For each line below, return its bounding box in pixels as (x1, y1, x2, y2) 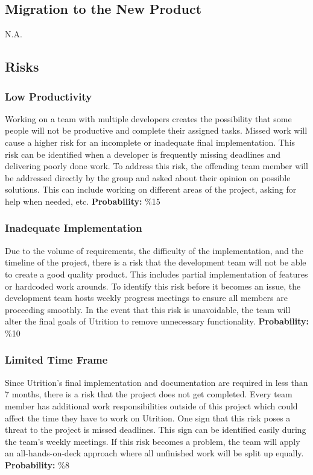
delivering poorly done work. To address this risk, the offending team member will (5, 160, 308, 172)
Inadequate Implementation (5, 220, 142, 235)
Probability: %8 (5, 458, 69, 471)
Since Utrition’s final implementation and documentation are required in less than (5, 376, 308, 388)
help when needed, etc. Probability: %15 (5, 194, 160, 207)
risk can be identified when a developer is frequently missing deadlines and (5, 147, 281, 160)
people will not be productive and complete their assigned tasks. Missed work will (5, 124, 308, 137)
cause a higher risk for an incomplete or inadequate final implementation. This (5, 135, 296, 148)
